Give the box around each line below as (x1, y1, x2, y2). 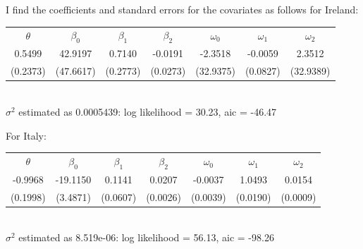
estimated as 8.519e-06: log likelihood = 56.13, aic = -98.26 (18, 230, 274, 245)
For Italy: (6, 128, 47, 142)
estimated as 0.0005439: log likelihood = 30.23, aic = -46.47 (18, 104, 277, 119)
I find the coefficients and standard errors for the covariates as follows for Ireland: (6, 2, 359, 16)
